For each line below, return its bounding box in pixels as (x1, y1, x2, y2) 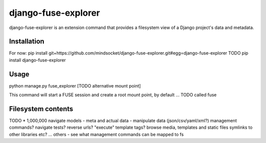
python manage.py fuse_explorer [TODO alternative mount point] (9, 83, 141, 88)
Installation (9, 37, 44, 46)
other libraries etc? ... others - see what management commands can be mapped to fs (9, 131, 184, 137)
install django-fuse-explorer (9, 57, 66, 63)
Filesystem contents (9, 105, 73, 113)
